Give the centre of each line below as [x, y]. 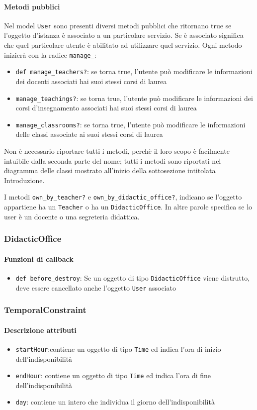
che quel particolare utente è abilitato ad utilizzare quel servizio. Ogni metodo [123, 45]
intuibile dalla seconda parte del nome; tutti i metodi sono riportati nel [113, 160]
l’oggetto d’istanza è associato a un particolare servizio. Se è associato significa [124, 35]
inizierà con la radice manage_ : [50, 54]
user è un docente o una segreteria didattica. [72, 216]
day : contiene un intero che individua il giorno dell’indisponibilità [115, 402]
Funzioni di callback [39, 258]
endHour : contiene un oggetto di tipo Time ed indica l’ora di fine [113, 375]
